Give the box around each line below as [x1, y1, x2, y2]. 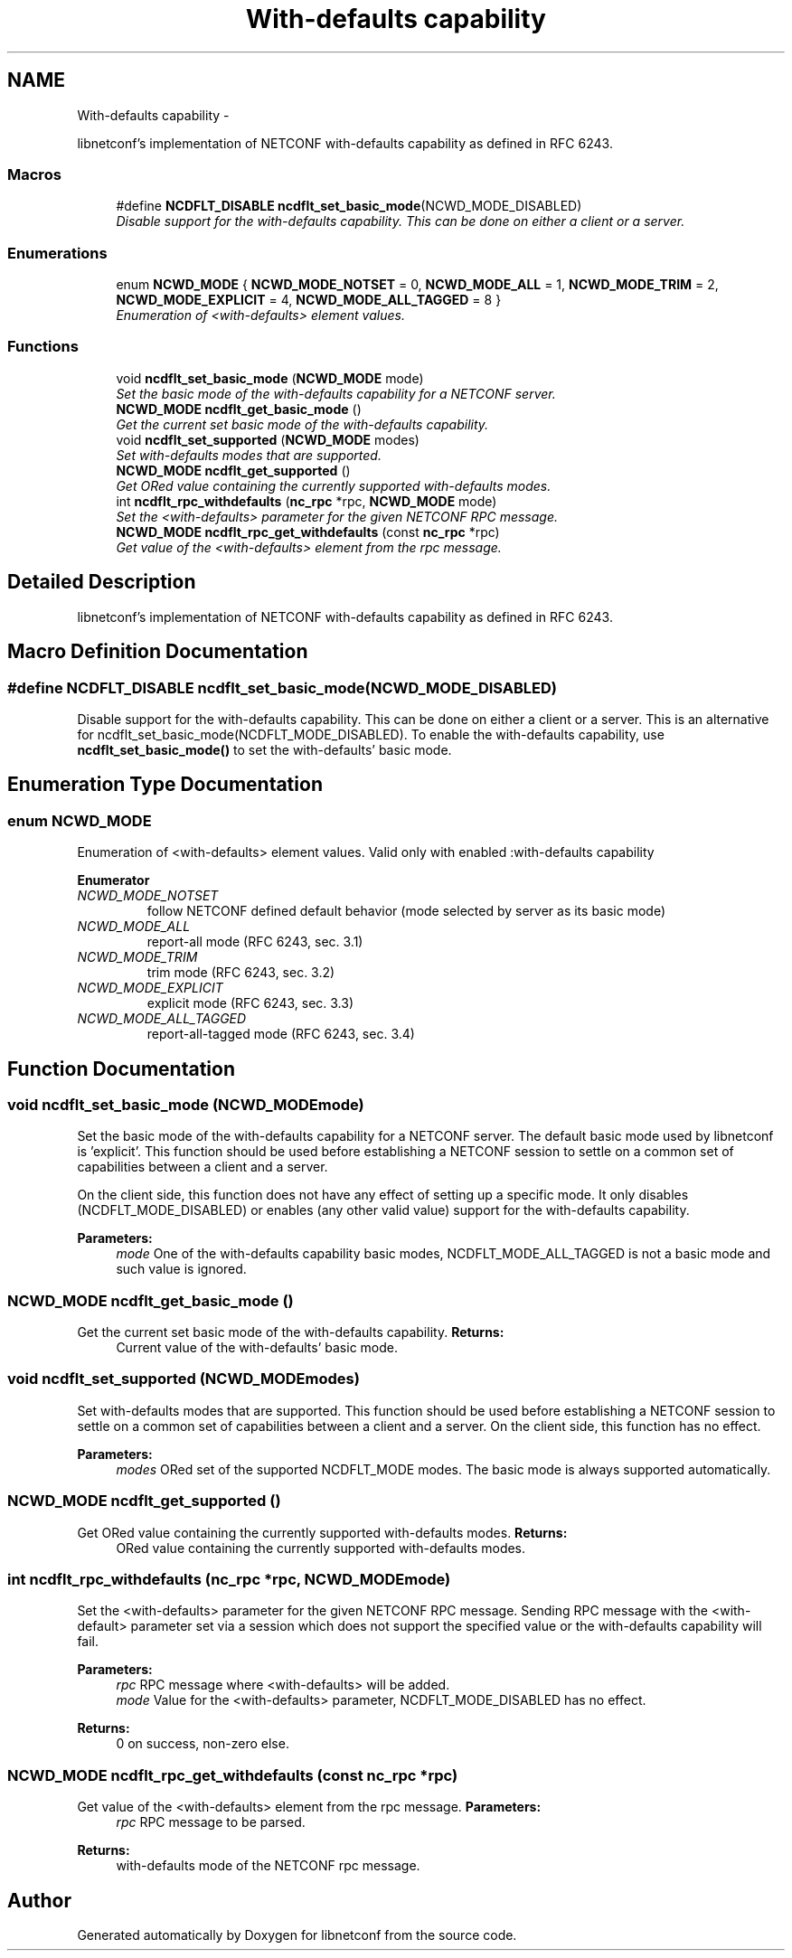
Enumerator [77, 872, 150, 889]
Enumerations [7, 243, 108, 262]
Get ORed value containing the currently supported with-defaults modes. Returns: [77, 1524, 568, 1540]
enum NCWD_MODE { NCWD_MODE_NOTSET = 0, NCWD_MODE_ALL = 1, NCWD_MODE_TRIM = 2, [116, 277, 719, 293]
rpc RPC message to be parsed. [116, 1814, 306, 1831]
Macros [7, 165, 61, 184]
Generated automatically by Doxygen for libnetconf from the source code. [77, 1926, 517, 1943]
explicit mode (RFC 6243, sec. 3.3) [146, 995, 354, 1012]
